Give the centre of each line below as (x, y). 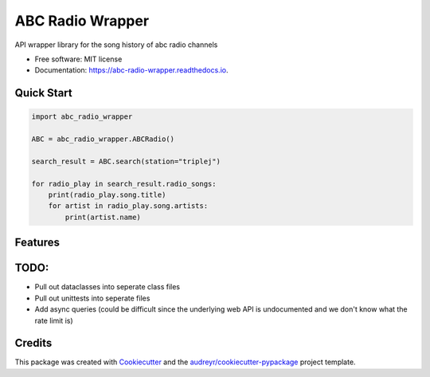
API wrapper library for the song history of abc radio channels (116, 45)
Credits (33, 343)
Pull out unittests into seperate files (92, 298)
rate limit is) (54, 320)
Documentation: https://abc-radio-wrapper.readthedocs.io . (131, 70)
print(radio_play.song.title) (107, 195)
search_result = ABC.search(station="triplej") (126, 161)
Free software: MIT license (78, 59)
